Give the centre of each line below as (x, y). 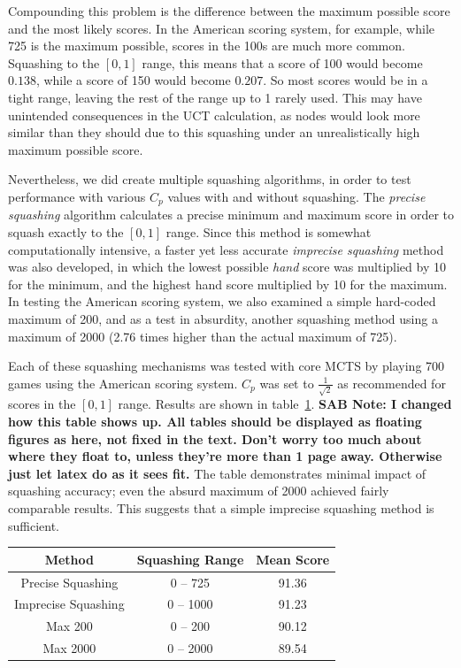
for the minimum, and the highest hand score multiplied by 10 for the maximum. (228, 284)
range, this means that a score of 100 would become (282, 62)
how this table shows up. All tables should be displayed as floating (215, 422)
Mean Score (293, 559)
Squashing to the (54, 62)
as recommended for (392, 383)
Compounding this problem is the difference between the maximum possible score (229, 11)
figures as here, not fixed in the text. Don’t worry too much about (215, 438)
